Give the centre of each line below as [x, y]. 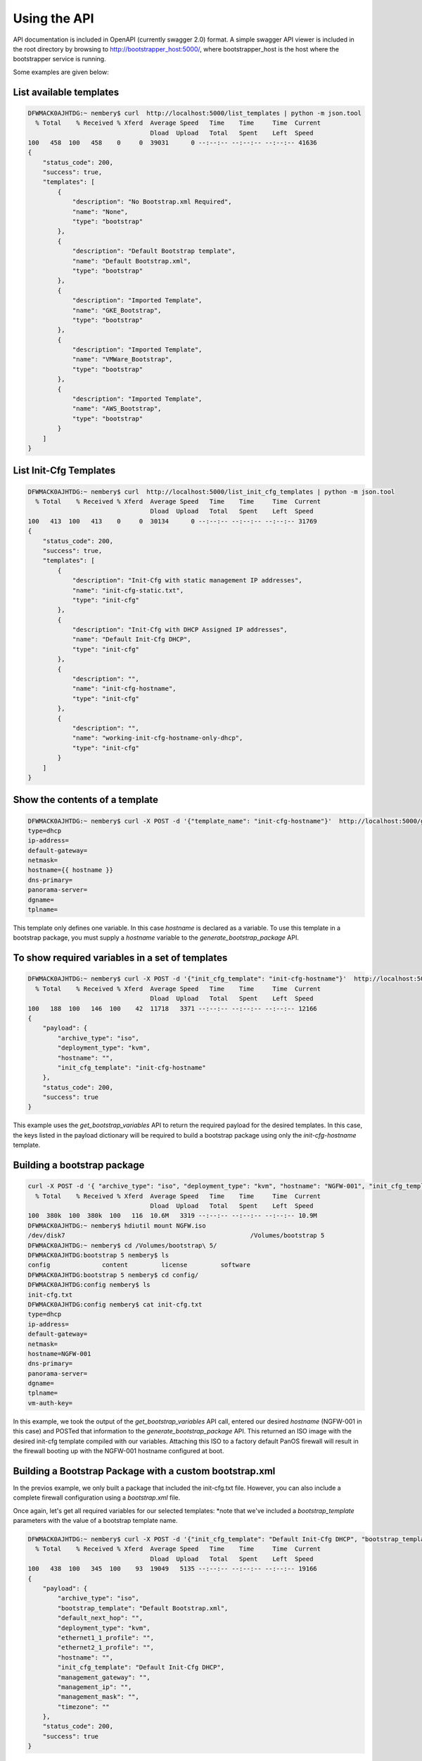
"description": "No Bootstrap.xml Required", [152, 202]
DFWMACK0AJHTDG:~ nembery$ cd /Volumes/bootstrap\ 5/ [122, 1245]
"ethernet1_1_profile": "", [106, 1637]
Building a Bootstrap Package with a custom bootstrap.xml [144, 1471]
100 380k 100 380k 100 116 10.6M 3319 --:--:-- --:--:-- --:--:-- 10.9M [173, 1216]
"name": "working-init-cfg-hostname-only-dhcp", [158, 738]
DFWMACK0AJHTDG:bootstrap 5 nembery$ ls [98, 1255]
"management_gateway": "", [104, 1677]
